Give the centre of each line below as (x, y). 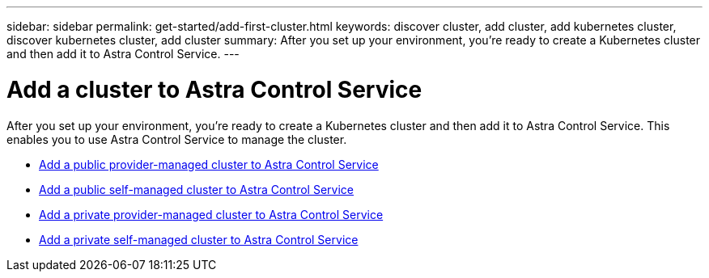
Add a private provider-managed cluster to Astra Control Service (211, 214)
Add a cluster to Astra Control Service (214, 89)
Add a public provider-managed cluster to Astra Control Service (209, 164)
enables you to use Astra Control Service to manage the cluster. (177, 139)
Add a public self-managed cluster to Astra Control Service (196, 189)
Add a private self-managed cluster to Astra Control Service (199, 239)
